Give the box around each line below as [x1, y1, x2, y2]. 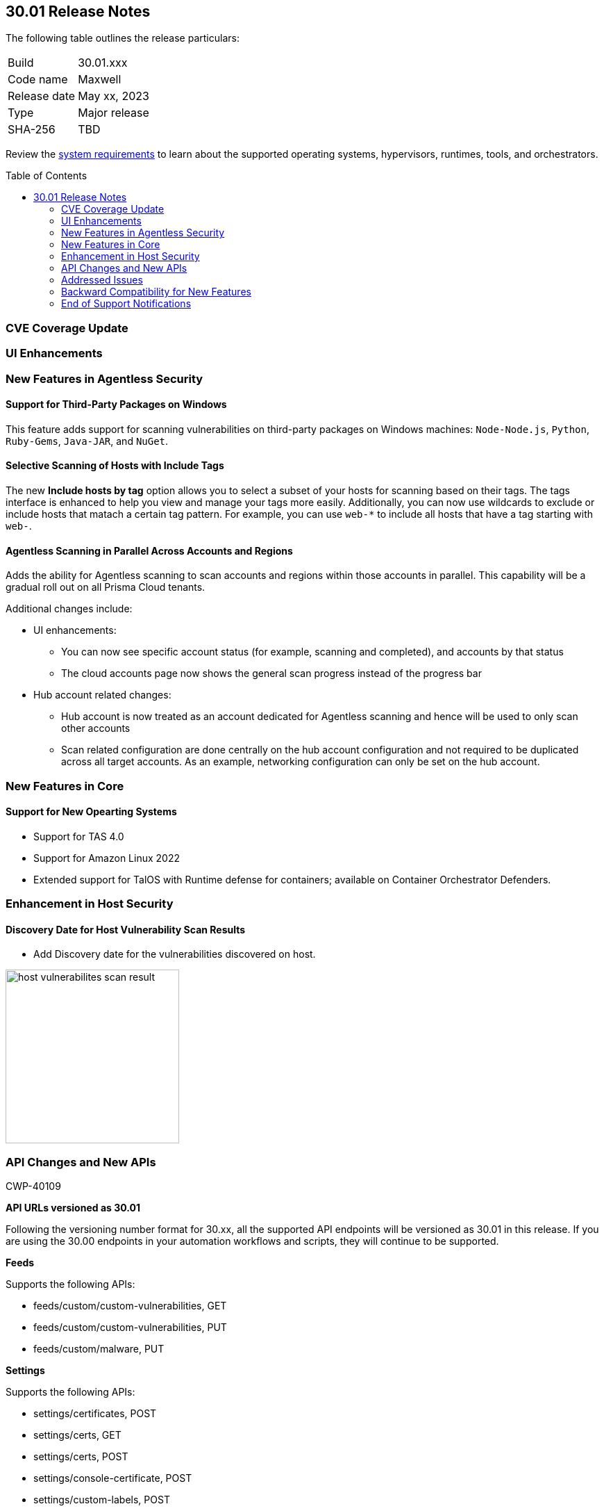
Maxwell [78, 72, 121, 87]
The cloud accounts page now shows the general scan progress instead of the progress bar [61, 667, 482, 680]
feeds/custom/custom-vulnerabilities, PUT [33, 1321, 227, 1334]
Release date [8, 89, 76, 104]
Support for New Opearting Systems [6, 806, 177, 818]
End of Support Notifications [61, 297, 192, 310]
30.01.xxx [78, 56, 128, 70]
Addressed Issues [61, 274, 143, 286]
